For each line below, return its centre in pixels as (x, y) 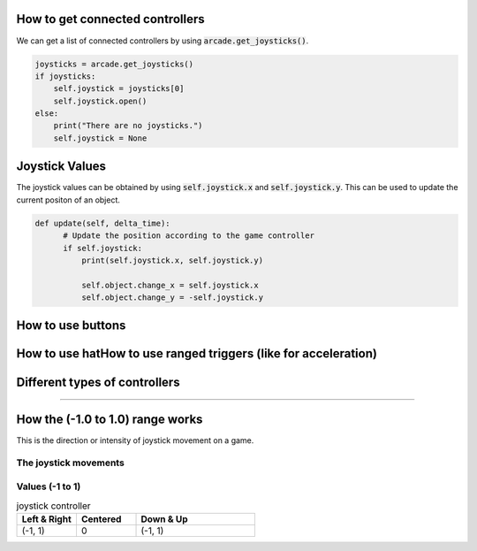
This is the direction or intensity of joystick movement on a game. (135, 440)
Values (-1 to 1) (49, 486)
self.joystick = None (100, 138)
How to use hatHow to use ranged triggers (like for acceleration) (197, 354)
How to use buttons (71, 326)
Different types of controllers (98, 382)
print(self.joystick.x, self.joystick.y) (172, 260)
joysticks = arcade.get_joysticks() (114, 64)
